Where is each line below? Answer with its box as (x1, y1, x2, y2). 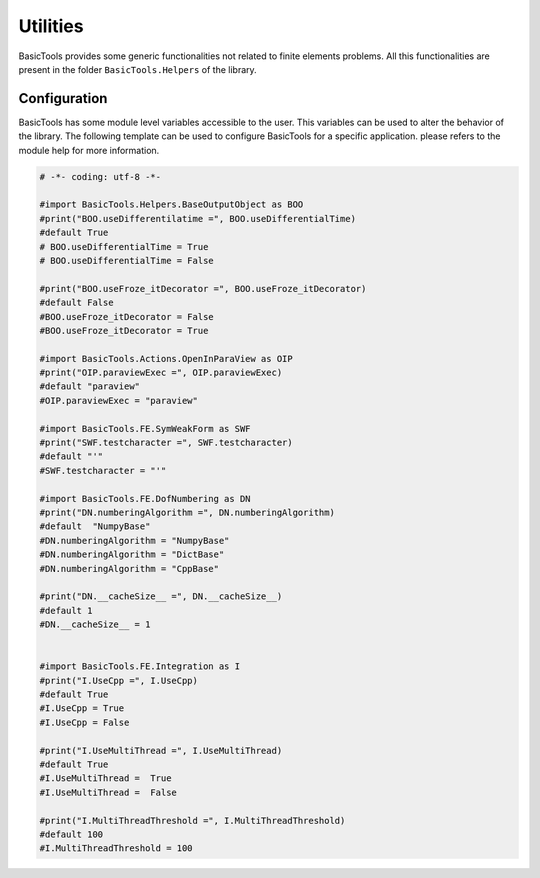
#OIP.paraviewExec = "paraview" (39, 395, 199, 406)
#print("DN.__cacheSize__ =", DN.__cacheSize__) (39, 591, 283, 602)
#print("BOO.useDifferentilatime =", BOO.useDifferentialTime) (39, 213, 357, 224)
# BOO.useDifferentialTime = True (39, 241, 209, 252)
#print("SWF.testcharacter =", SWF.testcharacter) (39, 437, 294, 449)
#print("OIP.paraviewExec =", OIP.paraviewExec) (39, 367, 283, 379)
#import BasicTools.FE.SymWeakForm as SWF (39, 423, 251, 434)
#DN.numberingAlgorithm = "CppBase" (39, 563, 220, 574)
